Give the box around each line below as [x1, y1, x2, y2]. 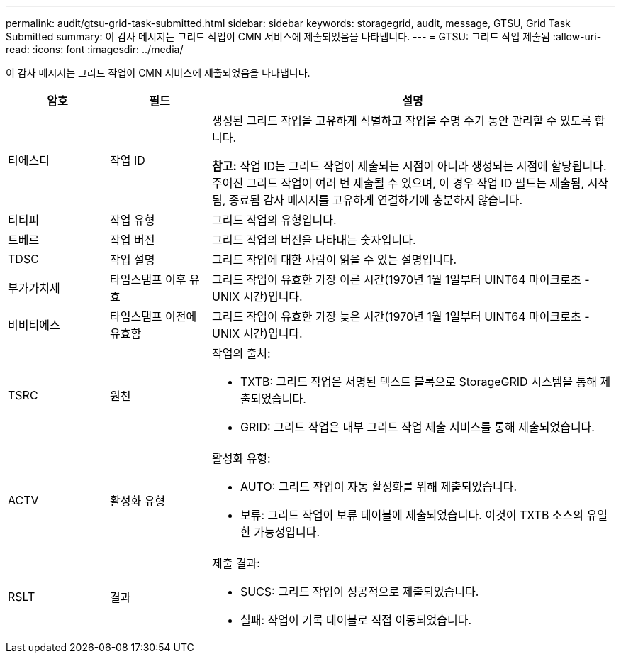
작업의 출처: [211, 346, 271, 360]
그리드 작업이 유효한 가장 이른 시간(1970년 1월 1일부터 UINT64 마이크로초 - [211, 272, 590, 287]
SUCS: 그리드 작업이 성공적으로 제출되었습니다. [240, 585, 479, 599]
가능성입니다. [254, 525, 320, 539]
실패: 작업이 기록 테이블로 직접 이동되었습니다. [240, 613, 472, 627]
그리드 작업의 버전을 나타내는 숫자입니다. [211, 233, 416, 247]
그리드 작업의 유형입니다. [211, 213, 337, 227]
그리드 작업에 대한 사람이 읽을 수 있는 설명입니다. [211, 253, 457, 267]
